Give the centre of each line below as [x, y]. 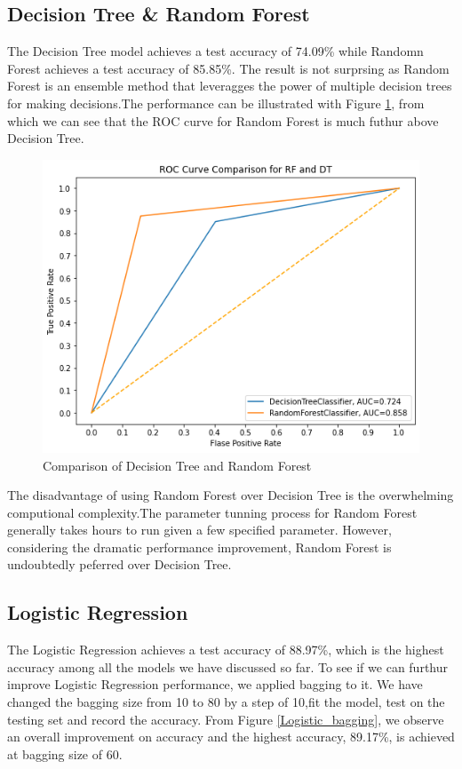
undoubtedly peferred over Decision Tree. [119, 564]
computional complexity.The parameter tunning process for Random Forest [212, 512]
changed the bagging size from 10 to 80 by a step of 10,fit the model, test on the [226, 702]
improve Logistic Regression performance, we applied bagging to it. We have [215, 684]
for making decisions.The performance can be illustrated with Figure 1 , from [216, 103]
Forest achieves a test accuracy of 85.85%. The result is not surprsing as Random [228, 68]
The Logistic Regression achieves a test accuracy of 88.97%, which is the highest [226, 650]
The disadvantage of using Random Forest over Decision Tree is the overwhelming [231, 495]
